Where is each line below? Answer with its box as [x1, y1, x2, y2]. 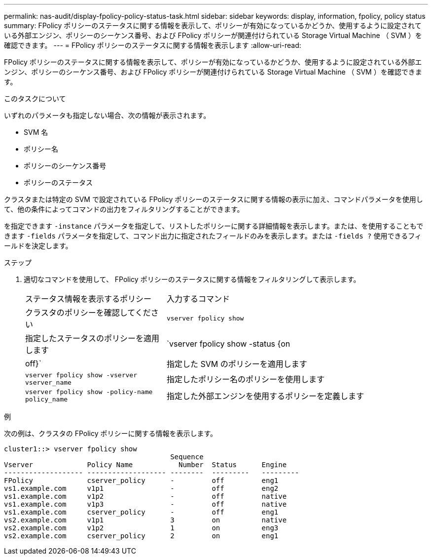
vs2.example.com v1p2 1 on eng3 [4, 524, 279, 532]
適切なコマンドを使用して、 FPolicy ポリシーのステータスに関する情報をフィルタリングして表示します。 [24, 275, 360, 283]
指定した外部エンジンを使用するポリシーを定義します [166, 391, 364, 401]
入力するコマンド [166, 294, 230, 304]
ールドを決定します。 [4, 241, 72, 250]
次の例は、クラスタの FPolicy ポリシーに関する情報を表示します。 [4, 429, 217, 438]
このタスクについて [4, 94, 66, 103]
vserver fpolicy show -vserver [25, 371, 137, 379]
